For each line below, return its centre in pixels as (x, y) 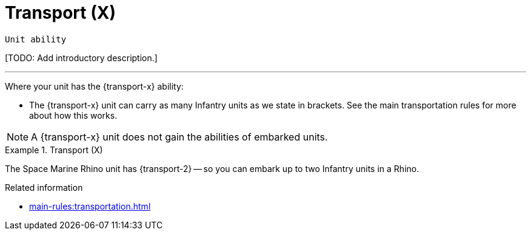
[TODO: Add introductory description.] (81, 58)
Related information (44, 187)
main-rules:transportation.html (90, 206)
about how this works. (73, 115)
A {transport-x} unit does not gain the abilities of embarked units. (179, 137)
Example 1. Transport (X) (54, 150)
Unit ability (36, 39)
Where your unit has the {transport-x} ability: (94, 86)
